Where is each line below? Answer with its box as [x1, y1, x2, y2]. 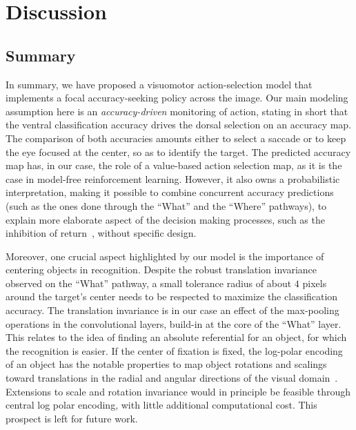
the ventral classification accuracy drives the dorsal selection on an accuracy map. [6, 117, 352, 132]
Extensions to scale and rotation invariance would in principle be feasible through [6, 384, 351, 398]
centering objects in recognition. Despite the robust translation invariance [6, 262, 317, 277]
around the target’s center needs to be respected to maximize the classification [6, 289, 338, 304]
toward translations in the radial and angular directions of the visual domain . [6, 371, 338, 385]
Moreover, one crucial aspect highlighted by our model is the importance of [6, 248, 324, 263]
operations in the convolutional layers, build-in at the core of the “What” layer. [6, 316, 342, 331]
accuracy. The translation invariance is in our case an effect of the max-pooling [6, 303, 339, 317]
